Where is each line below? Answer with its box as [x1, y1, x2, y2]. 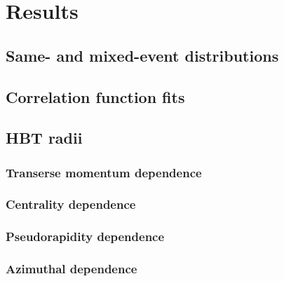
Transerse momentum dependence [6, 163, 202, 181]
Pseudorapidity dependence [6, 228, 165, 245]
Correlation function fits [6, 85, 185, 107]
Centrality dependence [6, 196, 136, 213]
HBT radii [6, 127, 83, 149]
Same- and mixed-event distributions [6, 44, 279, 66]
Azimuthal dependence [6, 260, 137, 277]
